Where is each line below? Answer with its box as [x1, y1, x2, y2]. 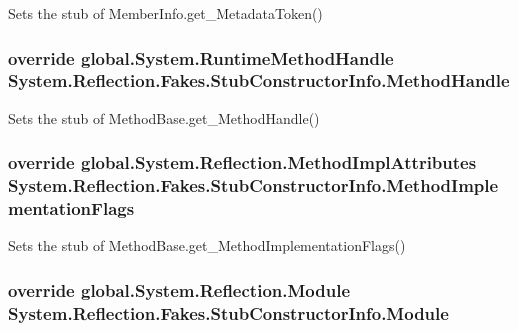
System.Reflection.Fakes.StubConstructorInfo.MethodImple [8, 173, 499, 198]
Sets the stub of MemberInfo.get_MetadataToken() [8, 3, 323, 23]
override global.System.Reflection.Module [8, 277, 351, 302]
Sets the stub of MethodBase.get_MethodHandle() [8, 107, 320, 128]
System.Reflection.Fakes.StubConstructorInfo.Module [8, 300, 449, 325]
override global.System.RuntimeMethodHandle [8, 45, 394, 70]
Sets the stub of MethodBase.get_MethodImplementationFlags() [8, 235, 406, 256]
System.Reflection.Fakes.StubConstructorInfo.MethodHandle [8, 68, 510, 93]
